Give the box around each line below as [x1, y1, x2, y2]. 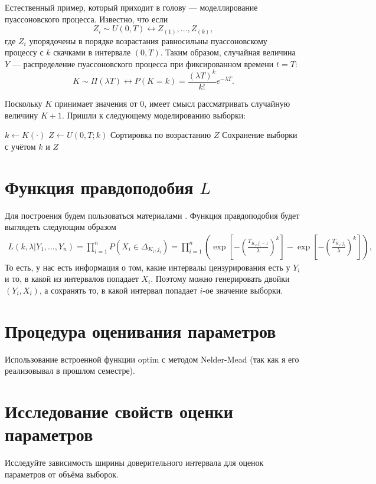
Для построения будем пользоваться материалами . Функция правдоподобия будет [5, 209, 300, 221]
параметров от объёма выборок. [5, 467, 119, 480]
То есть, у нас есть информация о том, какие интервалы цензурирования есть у [5, 261, 290, 273]
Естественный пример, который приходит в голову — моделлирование [5, 1, 258, 13]
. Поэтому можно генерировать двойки [151, 272, 290, 285]
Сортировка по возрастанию [110, 129, 211, 141]
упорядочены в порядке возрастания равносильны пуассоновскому [29, 34, 267, 47]
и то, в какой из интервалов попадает [5, 272, 139, 285]
